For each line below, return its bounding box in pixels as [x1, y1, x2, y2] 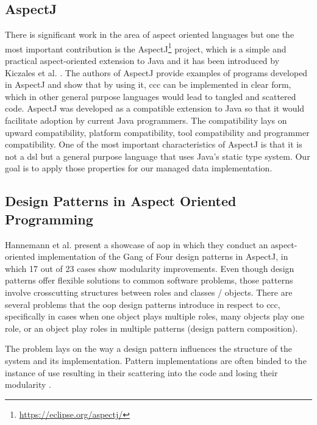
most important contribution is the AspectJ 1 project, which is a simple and [5, 40, 287, 55]
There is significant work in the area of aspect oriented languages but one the [5, 28, 294, 41]
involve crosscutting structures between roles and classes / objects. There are [5, 285, 293, 298]
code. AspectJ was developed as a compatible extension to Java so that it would [5, 102, 305, 115]
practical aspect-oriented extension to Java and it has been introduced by [5, 54, 280, 67]
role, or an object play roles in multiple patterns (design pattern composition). [5, 321, 298, 334]
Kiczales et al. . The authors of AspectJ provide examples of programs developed [5, 66, 308, 79]
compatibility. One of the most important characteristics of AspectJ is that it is [5, 138, 302, 151]
